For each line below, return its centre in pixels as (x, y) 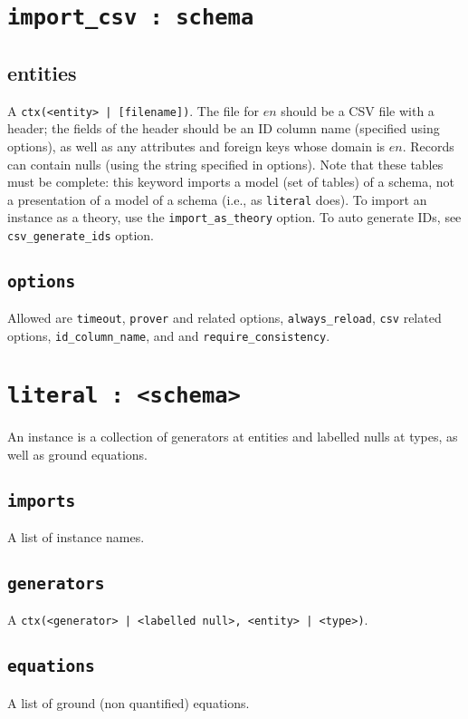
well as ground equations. (77, 454)
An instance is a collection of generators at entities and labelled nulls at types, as (233, 437)
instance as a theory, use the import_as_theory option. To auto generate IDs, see (234, 217)
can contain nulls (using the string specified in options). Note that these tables (225, 164)
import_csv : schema (131, 18)
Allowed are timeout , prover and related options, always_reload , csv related (224, 318)
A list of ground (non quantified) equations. (129, 702)
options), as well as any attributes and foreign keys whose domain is (196, 146)
